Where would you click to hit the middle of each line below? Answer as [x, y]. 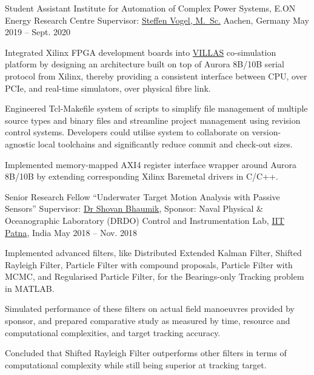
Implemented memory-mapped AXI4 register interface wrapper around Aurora [151, 164]
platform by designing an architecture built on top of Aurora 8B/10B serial [145, 64]
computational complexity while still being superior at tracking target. [136, 364]
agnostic [20, 144]
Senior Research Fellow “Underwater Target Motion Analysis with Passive [142, 196]
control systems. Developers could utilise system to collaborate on [127, 132]
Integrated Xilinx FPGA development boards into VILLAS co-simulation [141, 52]
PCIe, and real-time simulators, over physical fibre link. [108, 88]
